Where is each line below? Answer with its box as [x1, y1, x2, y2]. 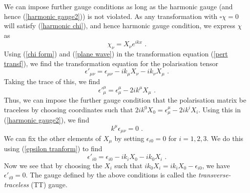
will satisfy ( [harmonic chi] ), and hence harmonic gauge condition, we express [4, 20, 235, 31]
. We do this [207, 133, 244, 143]
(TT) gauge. [31, 179, 67, 189]
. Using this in [198, 105, 241, 115]
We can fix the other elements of [4, 133, 101, 143]
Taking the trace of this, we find [4, 76, 100, 86]
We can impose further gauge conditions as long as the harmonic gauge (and [4, 1, 233, 11]
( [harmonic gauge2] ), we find [4, 115, 89, 125]
